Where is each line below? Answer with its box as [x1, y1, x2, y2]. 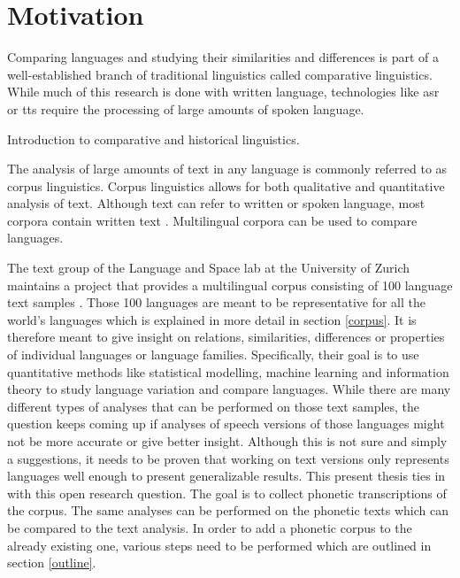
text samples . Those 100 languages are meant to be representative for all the [7, 293, 425, 312]
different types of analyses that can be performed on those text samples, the [7, 397, 420, 415]
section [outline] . [7, 553, 96, 572]
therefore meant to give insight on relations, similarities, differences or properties [7, 328, 445, 346]
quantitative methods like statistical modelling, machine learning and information [7, 362, 449, 381]
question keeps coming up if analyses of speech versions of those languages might [7, 414, 445, 433]
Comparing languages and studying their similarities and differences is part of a [7, 48, 439, 66]
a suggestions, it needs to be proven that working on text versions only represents [7, 449, 449, 467]
